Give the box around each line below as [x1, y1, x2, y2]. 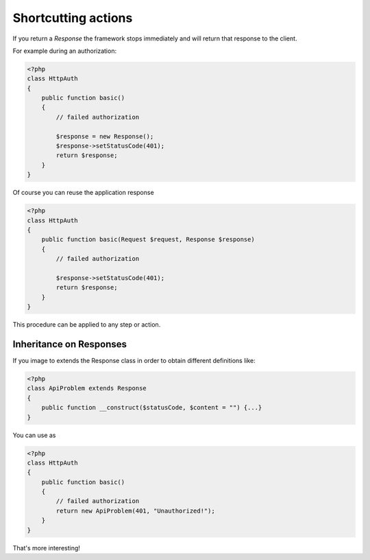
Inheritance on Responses [12, 338, 127, 350]
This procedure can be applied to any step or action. [12, 320, 161, 329]
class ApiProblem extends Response [27, 384, 147, 393]
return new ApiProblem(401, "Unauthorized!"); [56, 506, 215, 515]
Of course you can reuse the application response [12, 189, 154, 197]
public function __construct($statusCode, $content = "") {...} [41, 404, 262, 412]
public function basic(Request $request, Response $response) [41, 235, 255, 244]
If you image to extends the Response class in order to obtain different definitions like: [12, 356, 256, 364]
